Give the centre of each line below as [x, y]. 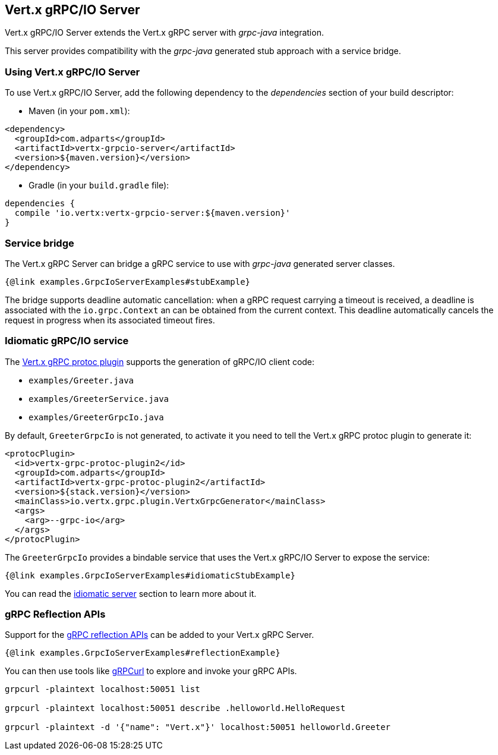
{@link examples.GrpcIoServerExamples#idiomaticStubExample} [150, 575]
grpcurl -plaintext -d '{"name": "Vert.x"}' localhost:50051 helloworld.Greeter [198, 727]
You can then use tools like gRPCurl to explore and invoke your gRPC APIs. [151, 671]
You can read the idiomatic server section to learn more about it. [131, 593]
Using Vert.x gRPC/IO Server [73, 72]
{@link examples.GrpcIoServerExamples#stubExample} [128, 281]
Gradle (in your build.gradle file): [99, 185]
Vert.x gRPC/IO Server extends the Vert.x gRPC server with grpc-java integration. [164, 33]
